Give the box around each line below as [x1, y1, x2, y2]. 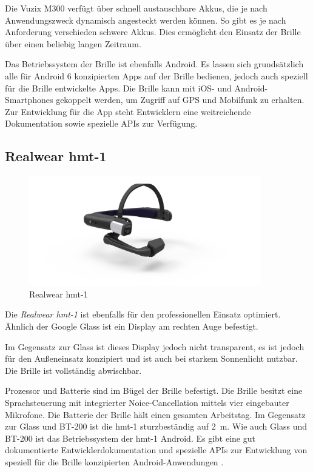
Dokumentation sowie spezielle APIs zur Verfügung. [5, 117, 198, 130]
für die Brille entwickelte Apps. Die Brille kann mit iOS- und [5, 81, 232, 94]
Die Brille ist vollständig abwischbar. [5, 364, 142, 376]
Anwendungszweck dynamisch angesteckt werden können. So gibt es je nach [5, 13, 286, 26]
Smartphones [5, 93, 53, 106]
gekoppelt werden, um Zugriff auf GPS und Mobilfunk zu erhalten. [56, 93, 305, 106]
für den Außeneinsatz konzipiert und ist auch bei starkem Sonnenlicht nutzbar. [5, 352, 298, 365]
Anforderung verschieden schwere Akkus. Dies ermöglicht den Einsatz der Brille [5, 25, 301, 38]
